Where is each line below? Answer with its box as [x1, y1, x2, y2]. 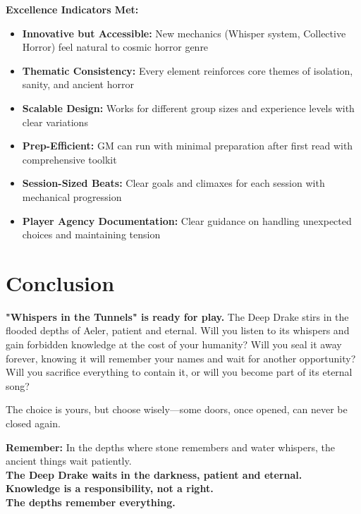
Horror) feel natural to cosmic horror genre [22, 39, 209, 54]
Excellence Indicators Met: [6, 2, 139, 16]
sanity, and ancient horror [22, 77, 134, 92]
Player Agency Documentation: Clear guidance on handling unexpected [22, 213, 352, 228]
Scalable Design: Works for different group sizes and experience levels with [22, 100, 355, 115]
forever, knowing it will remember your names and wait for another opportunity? [6, 350, 356, 365]
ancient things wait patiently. [6, 453, 132, 468]
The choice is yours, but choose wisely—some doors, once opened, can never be [6, 402, 348, 417]
